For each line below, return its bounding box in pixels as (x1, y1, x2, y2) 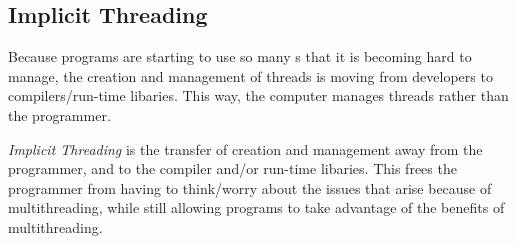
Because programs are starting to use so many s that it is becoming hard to (8, 46, 472, 67)
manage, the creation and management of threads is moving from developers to (8, 65, 493, 86)
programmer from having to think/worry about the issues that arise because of (8, 177, 492, 198)
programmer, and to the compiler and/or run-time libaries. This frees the (8, 158, 457, 179)
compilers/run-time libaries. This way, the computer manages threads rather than (8, 85, 509, 106)
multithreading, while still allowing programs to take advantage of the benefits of (8, 197, 505, 218)
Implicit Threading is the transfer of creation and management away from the (8, 138, 483, 159)
